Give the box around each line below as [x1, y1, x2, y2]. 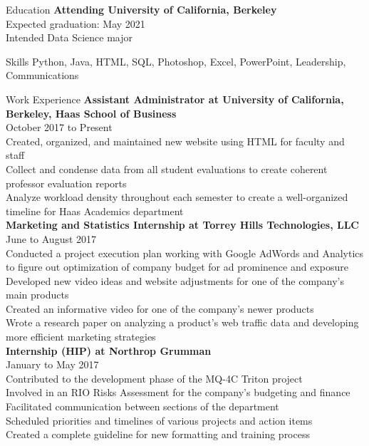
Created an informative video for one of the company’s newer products [6, 301, 314, 316]
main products [6, 287, 69, 302]
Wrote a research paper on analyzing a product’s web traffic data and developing [6, 315, 359, 330]
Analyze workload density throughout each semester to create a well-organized [6, 190, 348, 204]
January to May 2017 [6, 357, 99, 372]
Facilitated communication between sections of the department [6, 399, 279, 414]
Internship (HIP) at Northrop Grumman [6, 343, 212, 358]
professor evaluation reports [6, 175, 127, 190]
